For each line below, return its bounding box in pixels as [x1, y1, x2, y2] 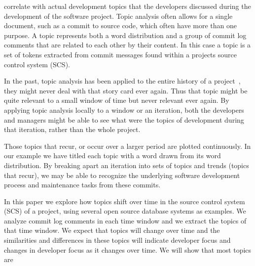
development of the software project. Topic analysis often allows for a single [4, 10, 233, 21]
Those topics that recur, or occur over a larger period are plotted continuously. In [4, 140, 251, 151]
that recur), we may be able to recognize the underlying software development [4, 170, 240, 180]
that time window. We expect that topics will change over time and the [4, 225, 220, 235]
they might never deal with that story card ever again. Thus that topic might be [4, 85, 248, 95]
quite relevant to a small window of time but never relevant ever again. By [4, 95, 229, 105]
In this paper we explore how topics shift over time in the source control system [4, 196, 245, 206]
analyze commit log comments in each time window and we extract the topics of [4, 215, 247, 225]
